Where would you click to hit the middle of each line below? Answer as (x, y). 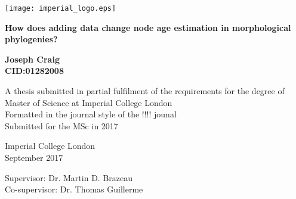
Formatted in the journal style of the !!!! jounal (91, 114)
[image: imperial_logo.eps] (61, 8)
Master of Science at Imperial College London (89, 102)
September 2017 (34, 157)
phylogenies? (31, 39)
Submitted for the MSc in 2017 (61, 125)
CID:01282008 (34, 71)
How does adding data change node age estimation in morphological (148, 27)
